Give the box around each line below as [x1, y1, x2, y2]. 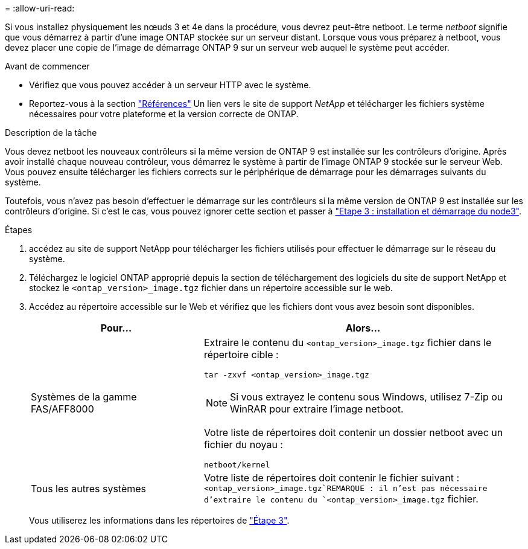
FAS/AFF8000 [31, 403, 94, 415]
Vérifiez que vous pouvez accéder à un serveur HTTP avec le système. [29, 80, 311, 90]
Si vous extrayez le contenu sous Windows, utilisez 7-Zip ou [229, 391, 503, 403]
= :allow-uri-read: [5, 3, 75, 13]
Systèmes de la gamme [31, 391, 137, 403]
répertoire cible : [203, 348, 279, 361]
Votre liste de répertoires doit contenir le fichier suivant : [203, 472, 460, 484]
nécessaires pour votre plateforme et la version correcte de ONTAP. [29, 109, 299, 119]
